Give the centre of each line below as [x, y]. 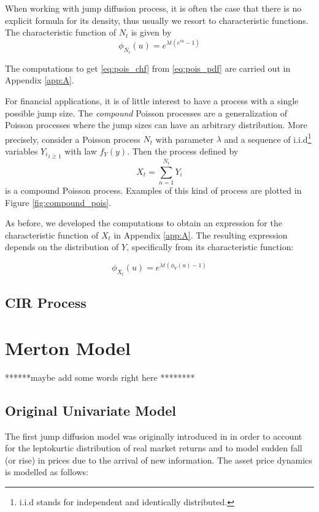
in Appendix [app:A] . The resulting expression [201, 235]
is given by [151, 32]
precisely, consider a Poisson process [73, 139]
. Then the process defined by [183, 151]
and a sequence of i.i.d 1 [268, 138]
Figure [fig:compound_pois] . [58, 202]
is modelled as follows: [47, 472]
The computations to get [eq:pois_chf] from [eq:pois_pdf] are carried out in [148, 68]
